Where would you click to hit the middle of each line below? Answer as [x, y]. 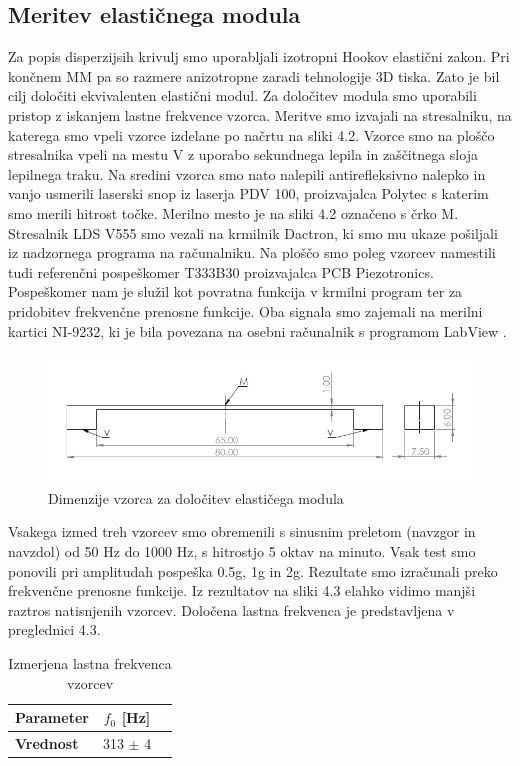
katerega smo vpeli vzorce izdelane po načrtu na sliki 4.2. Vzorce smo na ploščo [251, 134]
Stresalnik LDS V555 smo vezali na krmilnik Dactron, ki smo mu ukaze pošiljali [253, 232]
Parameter [52, 717]
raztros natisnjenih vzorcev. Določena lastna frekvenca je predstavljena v [231, 609]
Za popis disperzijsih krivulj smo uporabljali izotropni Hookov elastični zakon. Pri [259, 56]
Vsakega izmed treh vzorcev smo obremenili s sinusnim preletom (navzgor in [242, 531]
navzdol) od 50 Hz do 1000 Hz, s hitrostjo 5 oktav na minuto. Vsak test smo [242, 550]
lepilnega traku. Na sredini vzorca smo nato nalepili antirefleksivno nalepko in [247, 173]
